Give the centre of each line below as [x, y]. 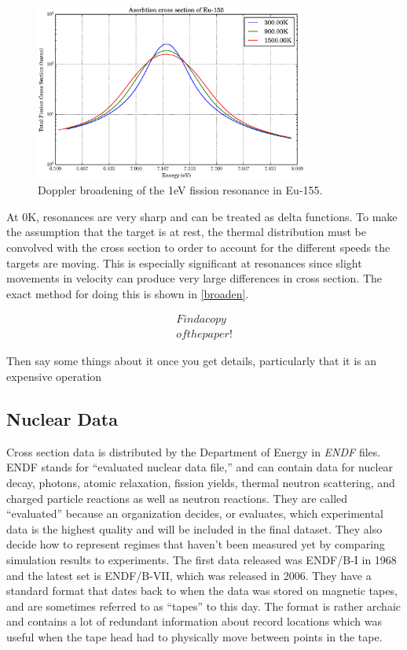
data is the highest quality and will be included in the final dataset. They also [194, 528]
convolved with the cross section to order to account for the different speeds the [198, 247]
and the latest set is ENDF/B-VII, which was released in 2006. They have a [189, 575]
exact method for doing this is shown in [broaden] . [128, 293]
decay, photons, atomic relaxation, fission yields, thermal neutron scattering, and [201, 482]
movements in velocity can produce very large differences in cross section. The [194, 278]
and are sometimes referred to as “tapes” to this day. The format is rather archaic [203, 606]
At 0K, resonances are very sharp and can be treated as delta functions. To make [202, 216]
